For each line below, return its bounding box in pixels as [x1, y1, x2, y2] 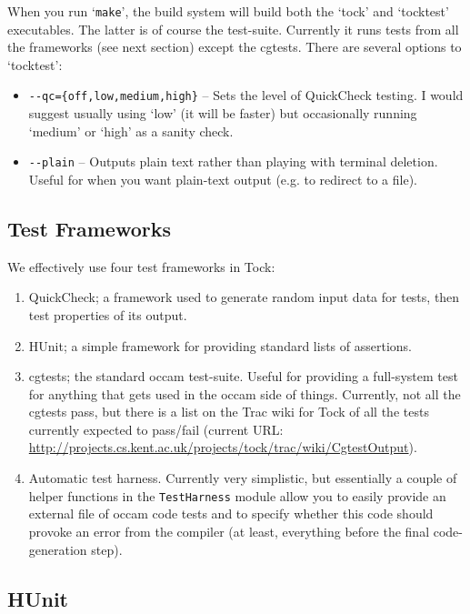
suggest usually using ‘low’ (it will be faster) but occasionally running [28, 104, 417, 123]
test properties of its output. [28, 305, 187, 324]
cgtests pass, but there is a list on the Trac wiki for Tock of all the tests [28, 402, 429, 421]
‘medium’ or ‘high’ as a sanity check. [28, 121, 234, 140]
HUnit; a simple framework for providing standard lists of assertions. [28, 336, 412, 355]
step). [91, 539, 123, 559]
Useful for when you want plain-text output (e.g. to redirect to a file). [28, 169, 418, 188]
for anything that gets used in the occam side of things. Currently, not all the [28, 384, 461, 403]
